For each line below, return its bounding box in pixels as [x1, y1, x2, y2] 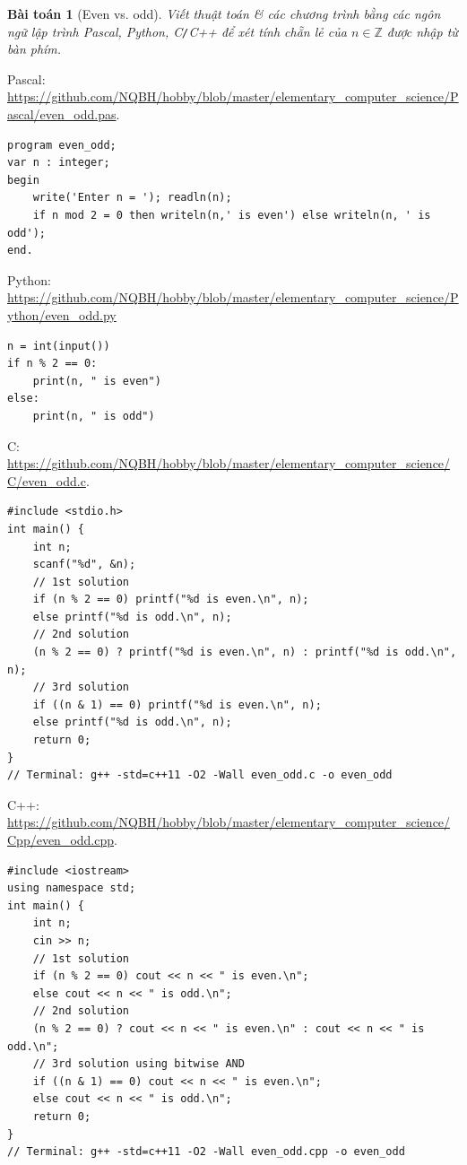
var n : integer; [7, 156, 110, 170]
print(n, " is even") [32, 374, 161, 387]
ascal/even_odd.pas [7, 105, 117, 124]
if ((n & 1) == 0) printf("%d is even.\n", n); [32, 698, 322, 711]
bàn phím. [7, 39, 62, 58]
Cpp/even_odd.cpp [7, 830, 115, 848]
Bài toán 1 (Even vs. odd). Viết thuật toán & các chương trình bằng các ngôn [7, 4, 441, 22]
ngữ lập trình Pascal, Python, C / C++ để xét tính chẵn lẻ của [7, 22, 347, 40]
